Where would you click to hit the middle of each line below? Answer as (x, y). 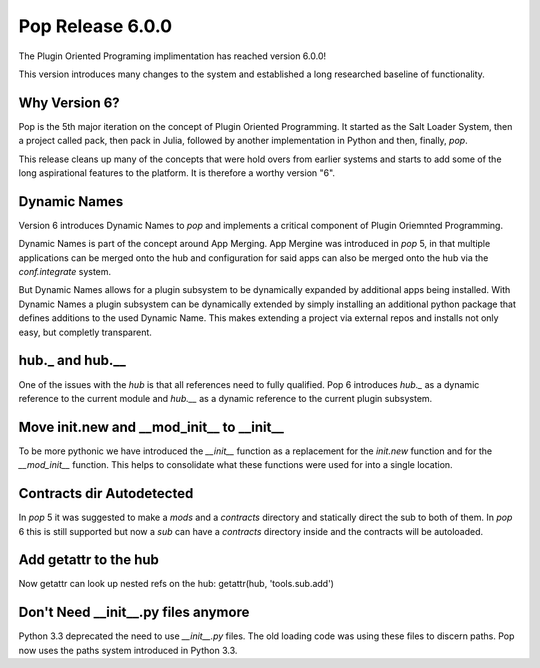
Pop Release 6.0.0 (95, 26)
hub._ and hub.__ (72, 360)
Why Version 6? (69, 102)
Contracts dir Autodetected (106, 493)
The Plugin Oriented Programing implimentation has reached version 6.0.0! (172, 56)
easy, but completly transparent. (85, 332)
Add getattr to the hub (89, 560)
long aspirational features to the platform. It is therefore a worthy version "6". (176, 173)
